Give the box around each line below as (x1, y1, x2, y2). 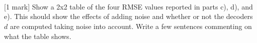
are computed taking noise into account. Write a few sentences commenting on (10, 20, 252, 31)
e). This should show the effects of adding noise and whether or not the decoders (4, 11, 253, 21)
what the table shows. (4, 30, 71, 41)
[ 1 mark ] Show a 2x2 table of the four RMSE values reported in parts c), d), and (4, 1, 253, 11)
